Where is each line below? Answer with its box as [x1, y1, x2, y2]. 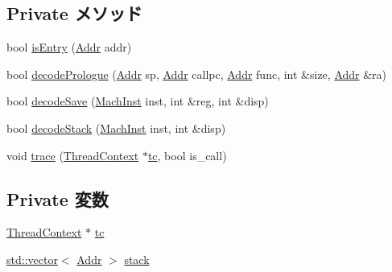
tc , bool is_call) [147, 146, 227, 163]
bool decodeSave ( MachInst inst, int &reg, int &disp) [6, 93, 269, 109]
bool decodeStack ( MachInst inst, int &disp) [6, 119, 226, 136]
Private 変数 [6, 186, 109, 211]
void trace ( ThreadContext [6, 146, 139, 163]
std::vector [6, 250, 58, 267]
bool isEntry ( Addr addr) [6, 39, 132, 56]
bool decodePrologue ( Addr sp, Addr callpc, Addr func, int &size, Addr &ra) [6, 65, 387, 82]
